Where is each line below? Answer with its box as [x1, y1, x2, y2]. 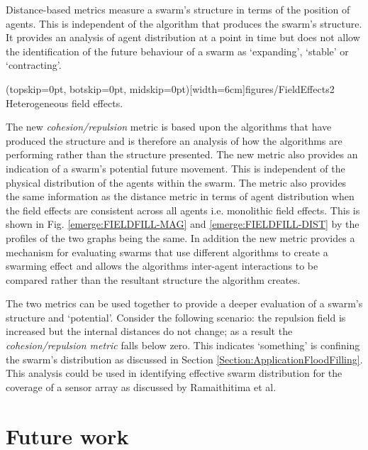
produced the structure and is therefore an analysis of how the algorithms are [6, 133, 342, 148]
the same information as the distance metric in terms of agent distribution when [6, 189, 355, 204]
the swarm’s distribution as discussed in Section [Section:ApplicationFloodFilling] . [6, 351, 363, 366]
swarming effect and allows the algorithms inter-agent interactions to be [6, 258, 318, 273]
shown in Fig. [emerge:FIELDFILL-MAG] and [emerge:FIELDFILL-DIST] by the [6, 216, 359, 231]
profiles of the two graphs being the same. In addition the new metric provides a [6, 230, 355, 245]
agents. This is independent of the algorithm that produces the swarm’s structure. [6, 16, 362, 31]
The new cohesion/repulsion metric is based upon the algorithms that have [6, 119, 332, 134]
